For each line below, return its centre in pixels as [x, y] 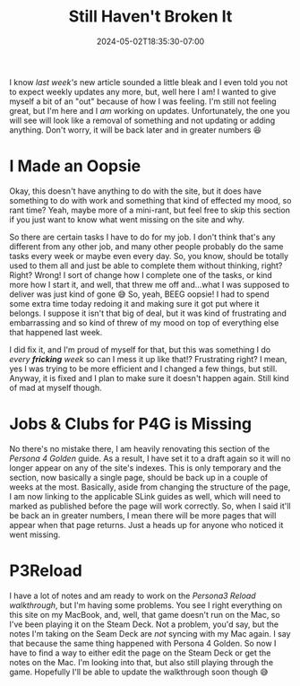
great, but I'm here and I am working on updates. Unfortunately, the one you [150, 110]
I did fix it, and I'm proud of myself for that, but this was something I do [140, 349]
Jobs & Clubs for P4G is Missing [131, 424]
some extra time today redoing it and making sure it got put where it [134, 303]
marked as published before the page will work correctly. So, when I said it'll [150, 506]
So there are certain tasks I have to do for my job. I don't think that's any [142, 237]
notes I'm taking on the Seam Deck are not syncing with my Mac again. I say [150, 633]
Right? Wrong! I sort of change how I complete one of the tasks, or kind [141, 274]
